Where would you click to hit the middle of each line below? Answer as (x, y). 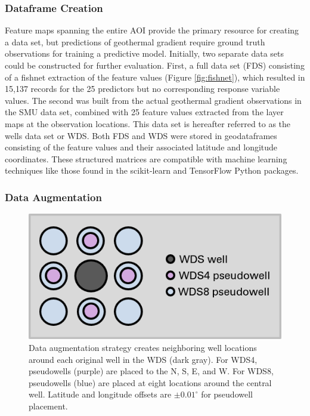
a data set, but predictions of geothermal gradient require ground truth (135, 41)
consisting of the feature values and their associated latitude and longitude (141, 147)
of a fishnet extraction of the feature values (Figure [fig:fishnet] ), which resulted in (155, 77)
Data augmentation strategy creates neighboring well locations (143, 348)
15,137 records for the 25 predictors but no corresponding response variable (142, 89)
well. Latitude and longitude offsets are (100, 394)
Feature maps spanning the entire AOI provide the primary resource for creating (152, 30)
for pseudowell (227, 394)
